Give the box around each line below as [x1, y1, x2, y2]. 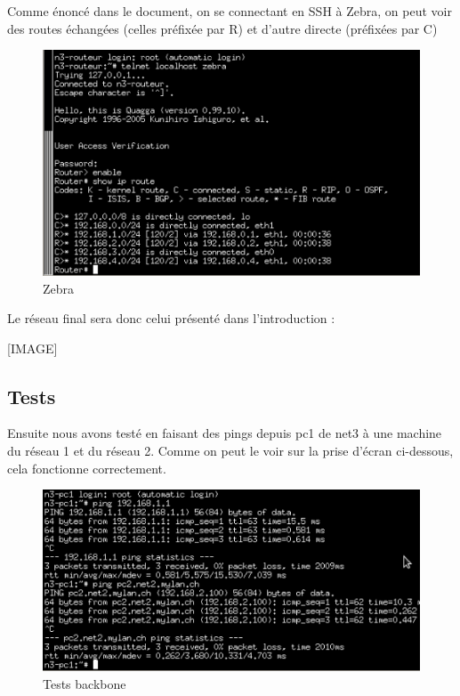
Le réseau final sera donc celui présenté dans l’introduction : [7, 309, 335, 328]
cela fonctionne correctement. [7, 458, 166, 477]
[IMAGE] [7, 338, 58, 357]
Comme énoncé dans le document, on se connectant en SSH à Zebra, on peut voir [7, 2, 452, 20]
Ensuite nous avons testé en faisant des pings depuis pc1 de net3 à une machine [7, 424, 442, 442]
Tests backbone [43, 674, 126, 692]
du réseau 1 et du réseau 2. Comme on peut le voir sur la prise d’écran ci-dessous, [7, 441, 454, 460]
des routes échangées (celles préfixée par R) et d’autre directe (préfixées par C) [7, 19, 438, 37]
